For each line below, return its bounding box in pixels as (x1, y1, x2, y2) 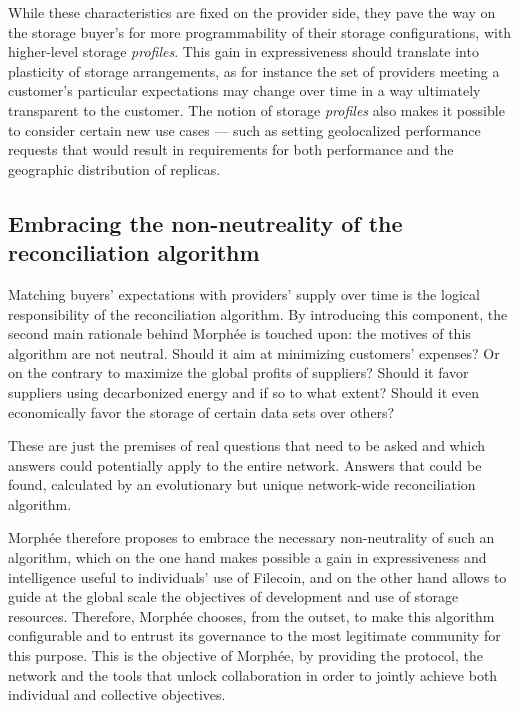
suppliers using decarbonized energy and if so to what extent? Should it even (8, 381, 480, 402)
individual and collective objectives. (8, 684, 226, 705)
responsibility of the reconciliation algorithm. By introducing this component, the (8, 303, 508, 324)
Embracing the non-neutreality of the (8, 207, 403, 238)
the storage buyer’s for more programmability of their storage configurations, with (8, 21, 512, 42)
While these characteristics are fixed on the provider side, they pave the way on (8, 2, 496, 22)
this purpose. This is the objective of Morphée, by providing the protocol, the (8, 645, 483, 666)
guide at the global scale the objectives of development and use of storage (8, 586, 459, 607)
